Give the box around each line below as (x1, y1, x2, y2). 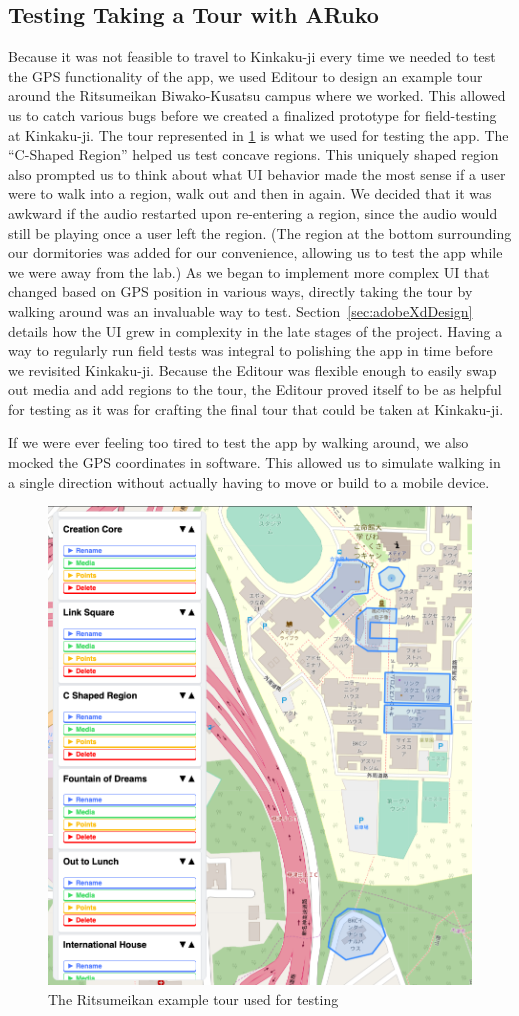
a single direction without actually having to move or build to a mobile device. (8, 471, 490, 492)
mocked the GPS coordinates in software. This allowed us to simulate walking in (8, 452, 501, 473)
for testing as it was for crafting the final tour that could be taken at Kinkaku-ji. (8, 398, 504, 419)
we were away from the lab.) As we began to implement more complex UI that (8, 261, 490, 282)
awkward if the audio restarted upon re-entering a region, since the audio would (8, 202, 498, 223)
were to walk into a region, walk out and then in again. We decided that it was (8, 183, 492, 204)
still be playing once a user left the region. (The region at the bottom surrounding (8, 222, 512, 243)
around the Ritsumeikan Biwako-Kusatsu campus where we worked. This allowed (8, 85, 506, 106)
